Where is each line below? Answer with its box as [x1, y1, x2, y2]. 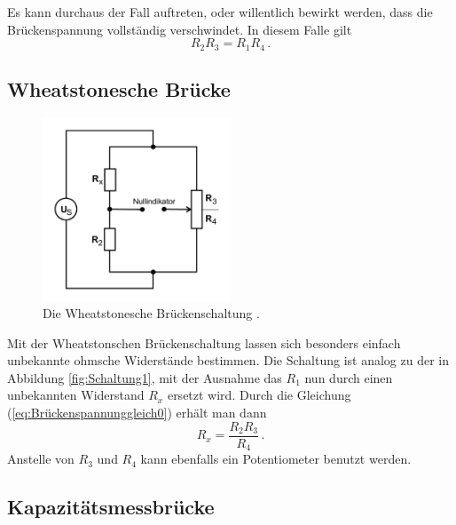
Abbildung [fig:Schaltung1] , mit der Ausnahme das [7, 368, 282, 386]
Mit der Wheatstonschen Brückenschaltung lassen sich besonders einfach [7, 333, 401, 352]
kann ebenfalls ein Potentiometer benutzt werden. [140, 449, 412, 468]
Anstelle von [7, 449, 75, 468]
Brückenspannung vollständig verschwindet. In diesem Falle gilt [7, 20, 352, 38]
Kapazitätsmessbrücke [7, 493, 215, 521]
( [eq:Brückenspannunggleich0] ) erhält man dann [7, 403, 267, 422]
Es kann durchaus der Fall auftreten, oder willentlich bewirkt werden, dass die [7, 3, 433, 20]
